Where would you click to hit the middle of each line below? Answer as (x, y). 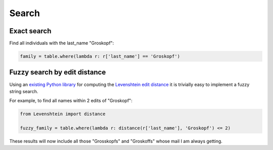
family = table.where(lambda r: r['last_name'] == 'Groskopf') (100, 56)
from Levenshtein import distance (63, 114)
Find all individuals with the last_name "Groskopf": (62, 43)
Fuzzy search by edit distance (58, 72)
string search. (24, 91)
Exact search (30, 31)
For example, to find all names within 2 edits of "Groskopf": (71, 101)
